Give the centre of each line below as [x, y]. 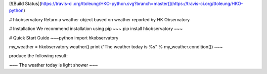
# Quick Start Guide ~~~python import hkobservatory [64, 37]
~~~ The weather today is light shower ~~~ [54, 65]
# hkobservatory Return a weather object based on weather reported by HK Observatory [99, 19]
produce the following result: [38, 56]
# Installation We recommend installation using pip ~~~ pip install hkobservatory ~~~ [96, 29]
